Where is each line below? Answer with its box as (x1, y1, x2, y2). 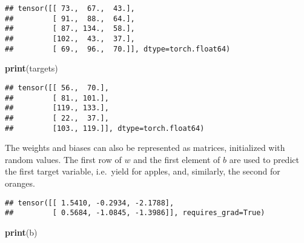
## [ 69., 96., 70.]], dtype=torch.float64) (5, 44, 231, 53)
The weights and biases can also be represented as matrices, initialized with (5, 141, 285, 154)
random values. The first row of (5, 153, 122, 165)
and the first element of (133, 153, 220, 165)
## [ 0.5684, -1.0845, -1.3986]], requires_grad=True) (5, 208, 265, 218)
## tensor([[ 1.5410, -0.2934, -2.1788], (5, 198, 174, 207)
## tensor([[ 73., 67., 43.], (5, 4, 135, 13)
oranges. (5, 176, 35, 189)
